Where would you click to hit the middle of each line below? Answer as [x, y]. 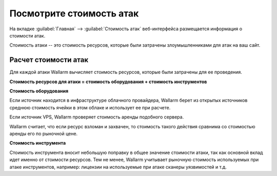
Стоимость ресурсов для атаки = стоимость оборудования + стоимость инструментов [108, 82]
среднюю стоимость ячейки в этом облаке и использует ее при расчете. [90, 107]
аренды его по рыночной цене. [44, 133]
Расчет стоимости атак [49, 60]
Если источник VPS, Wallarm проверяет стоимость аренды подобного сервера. [97, 117]
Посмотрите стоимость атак [74, 13]
